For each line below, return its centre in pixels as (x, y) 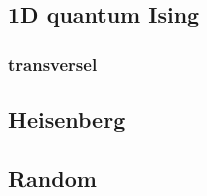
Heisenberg (67, 119)
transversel (53, 63)
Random (52, 177)
